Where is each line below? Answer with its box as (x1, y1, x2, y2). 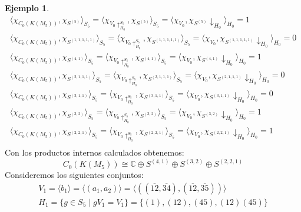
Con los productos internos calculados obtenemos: (5, 146, 184, 159)
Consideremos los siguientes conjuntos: (5, 169, 144, 181)
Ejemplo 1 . (5, 2, 49, 14)
